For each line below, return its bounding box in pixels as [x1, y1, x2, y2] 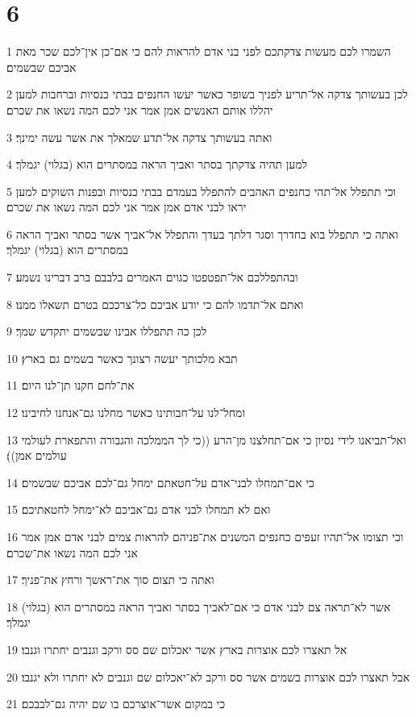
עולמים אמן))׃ [6, 447, 67, 464]
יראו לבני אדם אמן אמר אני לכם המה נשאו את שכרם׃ [6, 198, 247, 215]
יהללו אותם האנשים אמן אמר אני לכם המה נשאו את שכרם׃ [6, 101, 273, 118]
